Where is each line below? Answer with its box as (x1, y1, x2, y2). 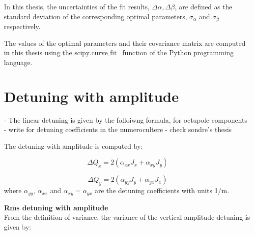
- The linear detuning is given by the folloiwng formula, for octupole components (4, 114, 247, 125)
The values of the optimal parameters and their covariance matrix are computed (4, 37, 246, 48)
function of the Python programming (122, 47, 234, 58)
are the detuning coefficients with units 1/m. (94, 185, 229, 196)
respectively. (4, 21, 41, 32)
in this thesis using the (4, 47, 72, 58)
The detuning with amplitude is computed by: (4, 140, 143, 151)
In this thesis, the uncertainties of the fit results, (4, 1, 150, 11)
